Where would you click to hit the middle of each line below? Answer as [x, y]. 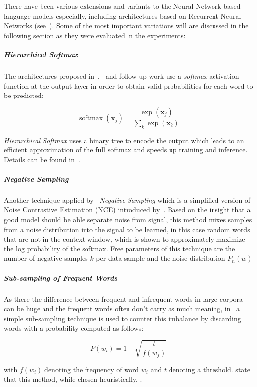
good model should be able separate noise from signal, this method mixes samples [128, 219]
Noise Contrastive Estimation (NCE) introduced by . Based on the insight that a [127, 210]
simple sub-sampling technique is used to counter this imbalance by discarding [123, 318]
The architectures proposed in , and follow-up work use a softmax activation [122, 75]
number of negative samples [46, 258]
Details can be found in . [42, 159]
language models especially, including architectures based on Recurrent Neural [123, 16]
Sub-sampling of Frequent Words [61, 277]
